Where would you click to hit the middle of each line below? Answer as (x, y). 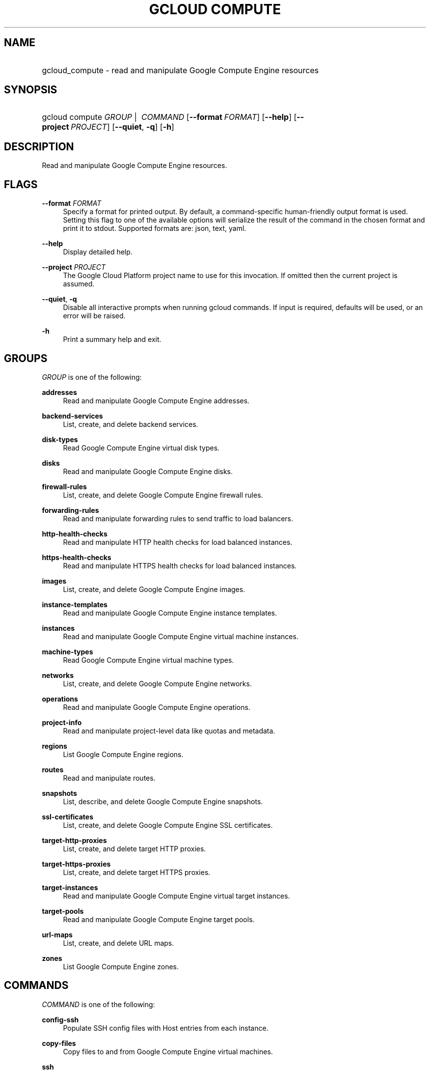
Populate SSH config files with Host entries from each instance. (166, 1028)
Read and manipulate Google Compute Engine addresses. (156, 400)
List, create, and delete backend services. (131, 424)
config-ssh (60, 1019)
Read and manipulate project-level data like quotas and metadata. (169, 731)
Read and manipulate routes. (109, 778)
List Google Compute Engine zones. (121, 966)
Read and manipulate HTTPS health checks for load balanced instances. (180, 565)
